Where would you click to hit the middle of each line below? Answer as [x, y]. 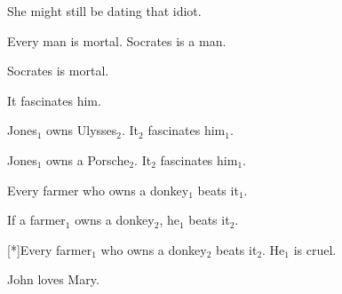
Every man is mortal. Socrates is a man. [117, 40]
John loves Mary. [53, 279]
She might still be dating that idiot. [104, 11]
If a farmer [36, 220]
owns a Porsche [88, 159]
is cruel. [315, 249]
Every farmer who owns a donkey [98, 190]
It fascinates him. [54, 100]
